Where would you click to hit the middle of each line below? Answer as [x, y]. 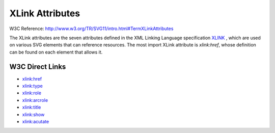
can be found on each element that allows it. [56, 52]
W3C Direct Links [38, 66]
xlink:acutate [36, 121]
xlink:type [32, 86]
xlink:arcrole [35, 100]
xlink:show [33, 114]
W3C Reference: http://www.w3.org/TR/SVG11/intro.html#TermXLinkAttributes [91, 29]
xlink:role [32, 93]
